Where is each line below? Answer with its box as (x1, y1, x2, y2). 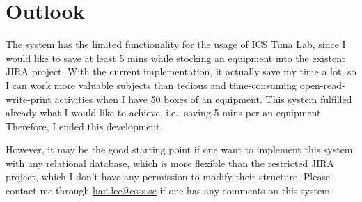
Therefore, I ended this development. (6, 118, 163, 133)
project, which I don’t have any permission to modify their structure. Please (6, 169, 331, 184)
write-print (6, 91, 52, 106)
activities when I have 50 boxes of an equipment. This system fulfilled (54, 91, 352, 106)
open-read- (299, 77, 345, 92)
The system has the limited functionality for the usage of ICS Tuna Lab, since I (6, 37, 346, 52)
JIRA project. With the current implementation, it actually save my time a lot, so (6, 64, 356, 79)
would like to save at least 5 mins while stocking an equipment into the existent (6, 50, 345, 65)
